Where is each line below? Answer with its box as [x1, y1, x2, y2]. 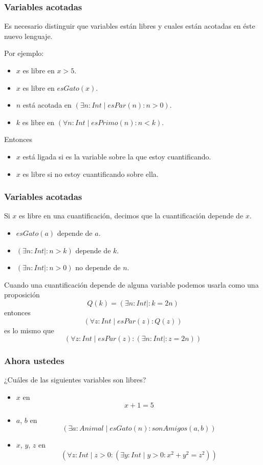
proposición [4, 289, 40, 300]
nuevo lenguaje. [4, 30, 53, 41]
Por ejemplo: [4, 48, 44, 58]
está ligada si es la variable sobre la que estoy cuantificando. [23, 151, 211, 161]
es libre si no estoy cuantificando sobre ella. [23, 168, 159, 179]
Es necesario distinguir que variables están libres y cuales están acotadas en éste [4, 21, 255, 31]
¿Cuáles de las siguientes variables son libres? [4, 374, 146, 385]
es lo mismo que [4, 325, 54, 335]
